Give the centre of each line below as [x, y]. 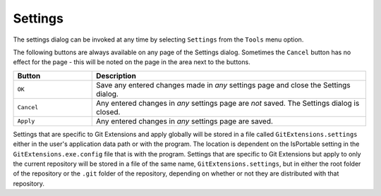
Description [116, 75]
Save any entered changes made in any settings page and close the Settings [223, 85]
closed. [108, 111]
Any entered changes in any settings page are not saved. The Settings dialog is [228, 103]
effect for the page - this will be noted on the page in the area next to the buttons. [132, 62]
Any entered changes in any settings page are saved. [184, 121]
